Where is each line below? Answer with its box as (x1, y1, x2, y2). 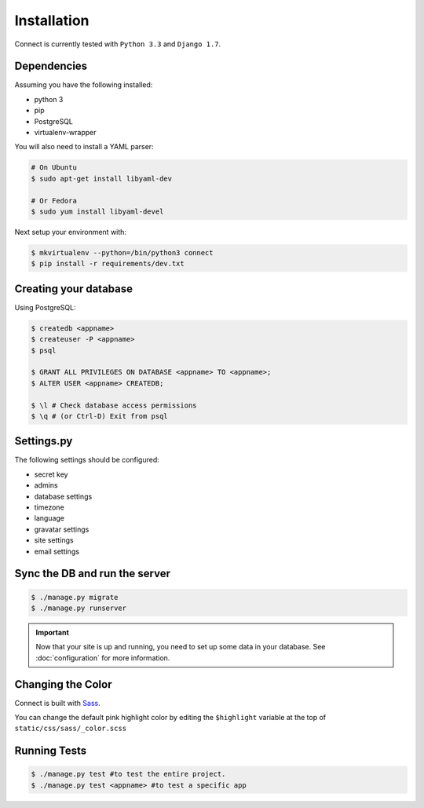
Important (35, 627, 70, 637)
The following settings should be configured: (14, 455, 160, 465)
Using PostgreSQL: (14, 302, 76, 312)
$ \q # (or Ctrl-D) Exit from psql (31, 411, 168, 420)
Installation (14, 12, 90, 29)
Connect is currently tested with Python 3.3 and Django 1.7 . (14, 39, 221, 49)
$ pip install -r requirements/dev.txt (31, 259, 185, 269)
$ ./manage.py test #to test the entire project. (31, 770, 226, 779)
